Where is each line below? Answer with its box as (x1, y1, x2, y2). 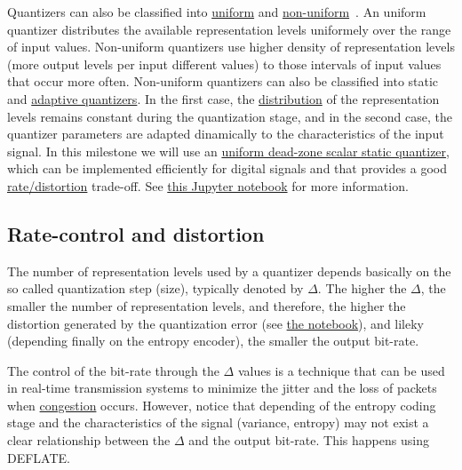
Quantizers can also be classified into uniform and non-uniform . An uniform (7, 3, 426, 20)
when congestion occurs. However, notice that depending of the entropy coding (7, 395, 436, 414)
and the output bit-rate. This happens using (188, 431, 429, 450)
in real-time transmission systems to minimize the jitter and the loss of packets (7, 378, 437, 397)
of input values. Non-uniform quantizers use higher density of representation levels (7, 37, 455, 56)
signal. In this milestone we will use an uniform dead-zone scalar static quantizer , (7, 141, 450, 160)
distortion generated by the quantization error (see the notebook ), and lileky (7, 314, 425, 332)
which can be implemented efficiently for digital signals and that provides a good (7, 159, 447, 178)
